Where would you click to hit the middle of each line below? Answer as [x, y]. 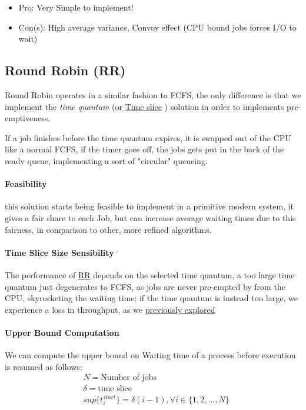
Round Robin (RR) [65, 70]
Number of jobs [129, 378]
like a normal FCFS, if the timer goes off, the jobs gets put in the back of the [144, 149]
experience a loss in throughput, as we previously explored [110, 309]
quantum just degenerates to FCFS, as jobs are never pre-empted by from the [145, 286]
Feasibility [26, 184]
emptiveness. [28, 118]
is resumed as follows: [44, 366]
